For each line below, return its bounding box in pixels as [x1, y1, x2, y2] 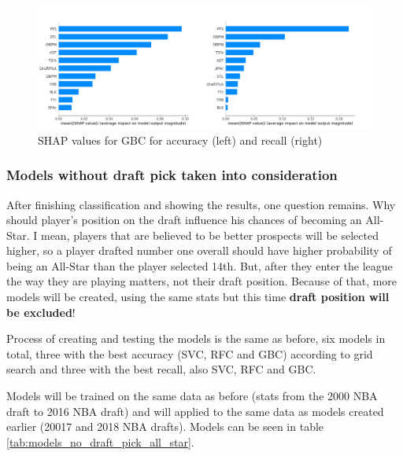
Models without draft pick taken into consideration [6, 165, 338, 185]
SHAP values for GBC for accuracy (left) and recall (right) [38, 131, 323, 148]
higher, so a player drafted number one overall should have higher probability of [6, 242, 392, 259]
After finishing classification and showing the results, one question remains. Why [6, 196, 396, 212]
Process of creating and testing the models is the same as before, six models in [6, 330, 386, 347]
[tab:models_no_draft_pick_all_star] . [6, 433, 194, 450]
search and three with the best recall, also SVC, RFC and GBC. [6, 361, 316, 377]
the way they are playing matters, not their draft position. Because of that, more [6, 273, 397, 289]
